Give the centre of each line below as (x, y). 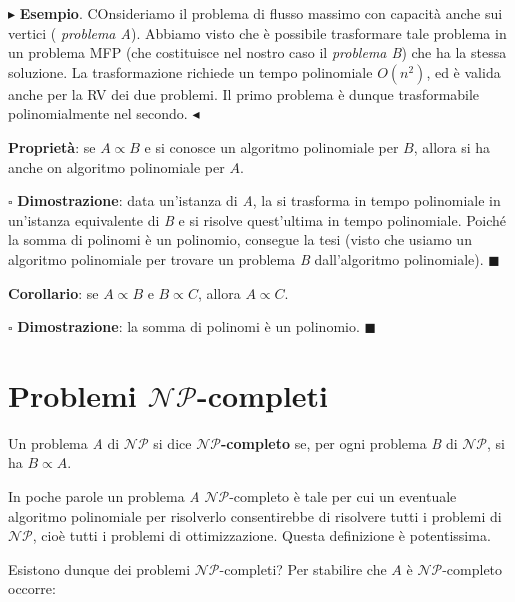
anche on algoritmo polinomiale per (116, 166)
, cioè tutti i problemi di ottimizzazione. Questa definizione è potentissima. (261, 535)
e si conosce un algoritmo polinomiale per (271, 146)
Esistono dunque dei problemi (99, 568)
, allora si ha (452, 146)
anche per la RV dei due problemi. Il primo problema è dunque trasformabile (244, 93)
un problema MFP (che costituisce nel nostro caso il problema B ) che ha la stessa (257, 52)
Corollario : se (53, 292)
